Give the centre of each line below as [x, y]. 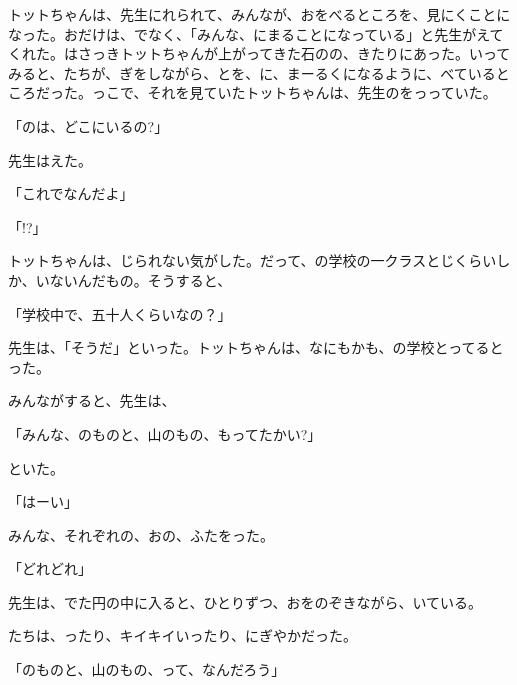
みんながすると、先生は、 [92, 400]
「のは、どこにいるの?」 [88, 125]
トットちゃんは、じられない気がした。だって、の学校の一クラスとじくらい [252, 260]
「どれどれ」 [50, 568]
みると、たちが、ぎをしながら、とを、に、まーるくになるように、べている [252, 72]
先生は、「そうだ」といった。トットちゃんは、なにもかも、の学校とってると [256, 347]
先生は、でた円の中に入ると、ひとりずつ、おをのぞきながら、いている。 [245, 601]
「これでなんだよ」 [71, 193]
